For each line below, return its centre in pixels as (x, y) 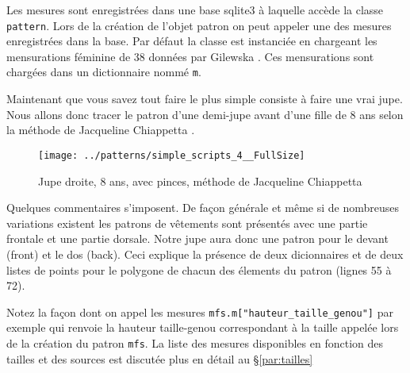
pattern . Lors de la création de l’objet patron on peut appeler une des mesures (199, 25)
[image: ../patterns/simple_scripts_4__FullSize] (172, 155)
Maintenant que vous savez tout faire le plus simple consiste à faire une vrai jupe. (205, 99)
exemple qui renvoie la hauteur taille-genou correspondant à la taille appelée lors (203, 327)
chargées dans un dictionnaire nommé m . (104, 72)
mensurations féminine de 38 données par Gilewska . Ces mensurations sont (190, 56)
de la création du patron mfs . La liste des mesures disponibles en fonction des (195, 342)
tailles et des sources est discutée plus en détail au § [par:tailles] (160, 358)
